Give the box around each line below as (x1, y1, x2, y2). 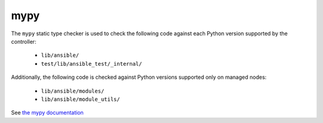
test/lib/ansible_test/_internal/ (41, 60, 142, 67)
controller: (11, 38, 36, 45)
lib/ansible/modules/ (41, 87, 105, 94)
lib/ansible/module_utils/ (41, 96, 120, 103)
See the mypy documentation (11, 109, 84, 116)
